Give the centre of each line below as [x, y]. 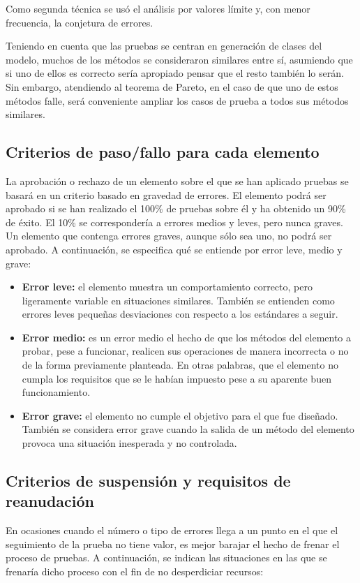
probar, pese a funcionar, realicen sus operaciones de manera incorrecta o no [185, 351]
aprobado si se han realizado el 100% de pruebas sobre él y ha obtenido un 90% [176, 208]
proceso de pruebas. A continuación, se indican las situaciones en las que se [166, 558]
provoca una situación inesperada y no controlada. [129, 443]
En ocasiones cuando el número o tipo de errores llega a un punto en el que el [172, 530]
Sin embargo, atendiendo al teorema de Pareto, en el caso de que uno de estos [172, 86]
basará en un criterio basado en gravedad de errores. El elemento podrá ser [166, 194]
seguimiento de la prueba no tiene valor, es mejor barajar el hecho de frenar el [173, 544]
